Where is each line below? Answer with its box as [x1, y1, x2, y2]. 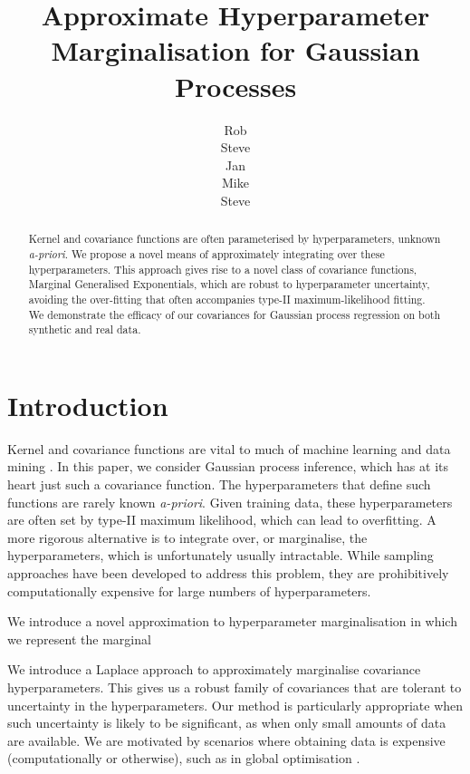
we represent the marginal [7, 629, 151, 648]
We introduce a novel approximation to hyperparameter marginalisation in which [7, 612, 457, 631]
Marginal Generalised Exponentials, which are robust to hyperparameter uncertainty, [28, 276, 430, 292]
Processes [174, 67, 297, 104]
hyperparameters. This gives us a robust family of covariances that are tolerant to [7, 677, 462, 696]
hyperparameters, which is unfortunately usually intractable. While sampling [7, 546, 434, 565]
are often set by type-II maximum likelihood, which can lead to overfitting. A [7, 510, 436, 529]
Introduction [7, 386, 168, 423]
